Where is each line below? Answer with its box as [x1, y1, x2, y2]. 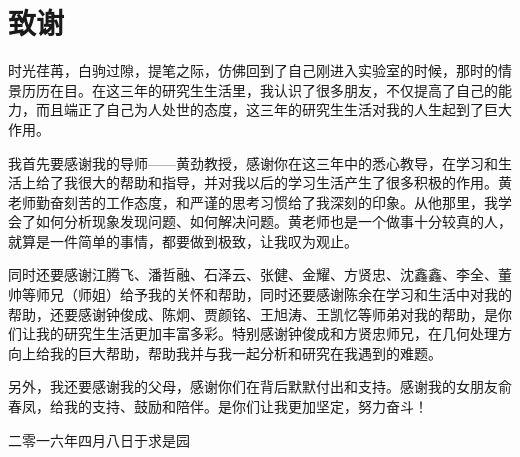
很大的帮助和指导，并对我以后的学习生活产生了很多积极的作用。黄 [77, 172, 512, 193]
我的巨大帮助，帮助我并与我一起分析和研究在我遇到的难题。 [49, 342, 442, 363]
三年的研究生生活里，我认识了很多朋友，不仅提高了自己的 [119, 79, 498, 100]
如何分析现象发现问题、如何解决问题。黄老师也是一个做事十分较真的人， [35, 211, 512, 232]
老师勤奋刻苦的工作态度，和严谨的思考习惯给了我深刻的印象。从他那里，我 [8, 191, 498, 212]
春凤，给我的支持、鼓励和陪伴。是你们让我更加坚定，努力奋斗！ [8, 396, 428, 417]
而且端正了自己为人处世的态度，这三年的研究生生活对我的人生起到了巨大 [35, 99, 512, 120]
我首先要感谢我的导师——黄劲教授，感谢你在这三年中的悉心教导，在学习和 [8, 152, 498, 173]
